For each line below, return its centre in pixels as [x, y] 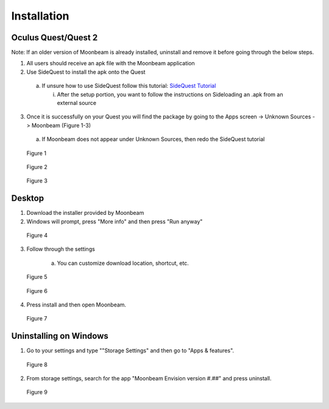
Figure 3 [37, 181]
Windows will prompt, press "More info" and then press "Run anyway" [115, 221]
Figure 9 [37, 392]
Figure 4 [37, 236]
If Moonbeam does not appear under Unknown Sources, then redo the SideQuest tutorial [153, 139]
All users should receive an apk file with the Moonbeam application [111, 63]
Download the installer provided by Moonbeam [85, 213]
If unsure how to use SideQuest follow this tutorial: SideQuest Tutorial [129, 86]
